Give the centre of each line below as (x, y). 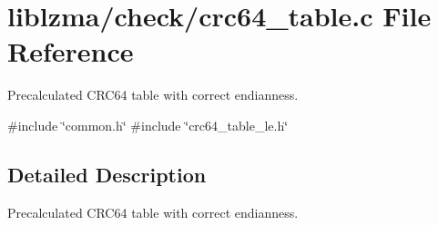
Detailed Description (107, 174)
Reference (71, 51)
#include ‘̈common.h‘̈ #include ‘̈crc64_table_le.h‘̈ (148, 125)
